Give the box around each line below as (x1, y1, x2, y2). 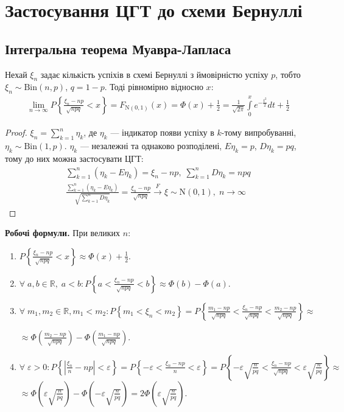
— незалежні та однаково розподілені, (80, 139, 222, 152)
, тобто (275, 68, 301, 80)
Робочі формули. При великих (5, 226, 121, 239)
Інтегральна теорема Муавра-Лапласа (5, 39, 231, 58)
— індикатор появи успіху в (110, 126, 214, 139)
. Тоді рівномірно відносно (104, 80, 203, 93)
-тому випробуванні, (221, 126, 297, 139)
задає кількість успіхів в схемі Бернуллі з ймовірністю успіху (40, 68, 269, 80)
